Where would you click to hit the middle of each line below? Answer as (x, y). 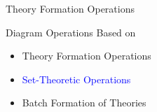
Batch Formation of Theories (84, 103)
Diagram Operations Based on (71, 32)
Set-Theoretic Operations (76, 79)
